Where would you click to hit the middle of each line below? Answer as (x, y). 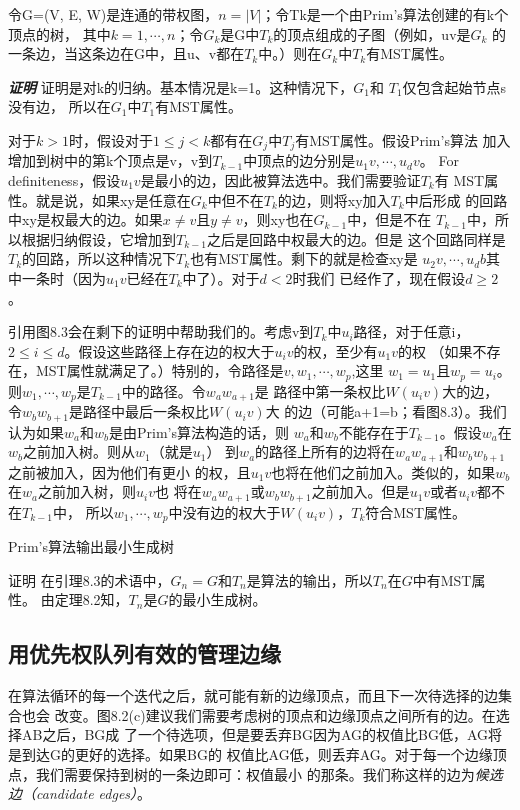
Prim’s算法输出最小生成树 (91, 546)
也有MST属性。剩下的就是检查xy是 (304, 258)
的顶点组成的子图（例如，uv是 (372, 33)
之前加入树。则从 (79, 451)
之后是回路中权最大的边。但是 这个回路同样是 (356, 238)
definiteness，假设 (64, 180)
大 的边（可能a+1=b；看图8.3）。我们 (386, 411)
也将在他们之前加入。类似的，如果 (383, 471)
